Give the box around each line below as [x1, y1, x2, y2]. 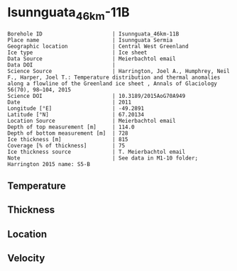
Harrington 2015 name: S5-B [7, 160, 91, 167]
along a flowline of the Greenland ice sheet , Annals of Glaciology [7, 79, 218, 87]
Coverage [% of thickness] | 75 [7, 142, 126, 149]
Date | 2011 [7, 99, 132, 106]
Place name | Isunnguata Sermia [7, 36, 173, 43]
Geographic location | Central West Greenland [7, 43, 189, 50]
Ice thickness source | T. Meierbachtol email [7, 148, 186, 155]
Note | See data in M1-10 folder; [7, 154, 199, 162]
